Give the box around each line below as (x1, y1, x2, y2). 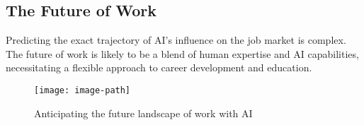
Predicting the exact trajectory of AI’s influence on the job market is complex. (6, 32, 346, 47)
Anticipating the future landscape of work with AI (34, 105, 253, 120)
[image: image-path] (34, 85, 131, 95)
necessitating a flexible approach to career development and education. (6, 60, 312, 75)
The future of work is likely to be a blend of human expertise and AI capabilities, (6, 46, 359, 61)
